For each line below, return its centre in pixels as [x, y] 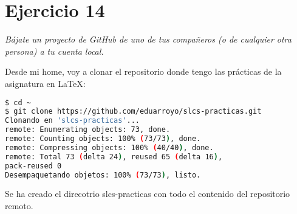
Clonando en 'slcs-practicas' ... [72, 121]
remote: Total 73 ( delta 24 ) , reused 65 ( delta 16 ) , [114, 157]
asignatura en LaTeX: [45, 83]
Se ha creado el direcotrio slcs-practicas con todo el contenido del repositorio [148, 194]
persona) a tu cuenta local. [54, 51]
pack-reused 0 [33, 166]
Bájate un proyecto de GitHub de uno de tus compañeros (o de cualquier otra [148, 39]
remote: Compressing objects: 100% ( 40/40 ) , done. [109, 147]
